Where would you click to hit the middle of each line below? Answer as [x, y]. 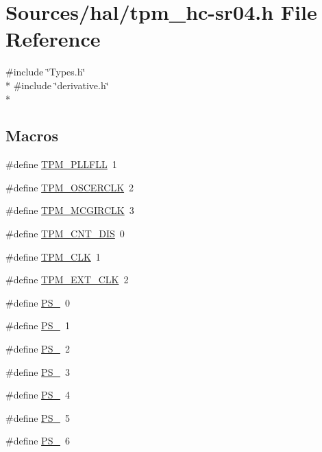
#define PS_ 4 [38, 395]
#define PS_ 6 [38, 441]
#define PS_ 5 [38, 417]
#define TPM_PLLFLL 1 [61, 164]
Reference [53, 39]
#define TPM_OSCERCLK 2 [70, 187]
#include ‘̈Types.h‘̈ [46, 72]
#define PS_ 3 [38, 371]
